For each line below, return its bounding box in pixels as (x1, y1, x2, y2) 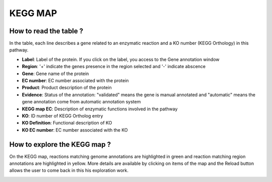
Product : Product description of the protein (22, 85, 112, 91)
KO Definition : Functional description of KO (22, 120, 112, 126)
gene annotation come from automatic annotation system (22, 99, 141, 105)
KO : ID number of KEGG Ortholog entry (22, 112, 103, 118)
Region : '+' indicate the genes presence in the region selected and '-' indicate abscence (22, 64, 206, 70)
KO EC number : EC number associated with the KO (22, 127, 128, 133)
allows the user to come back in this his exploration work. (9, 167, 128, 173)
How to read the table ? (9, 27, 84, 35)
